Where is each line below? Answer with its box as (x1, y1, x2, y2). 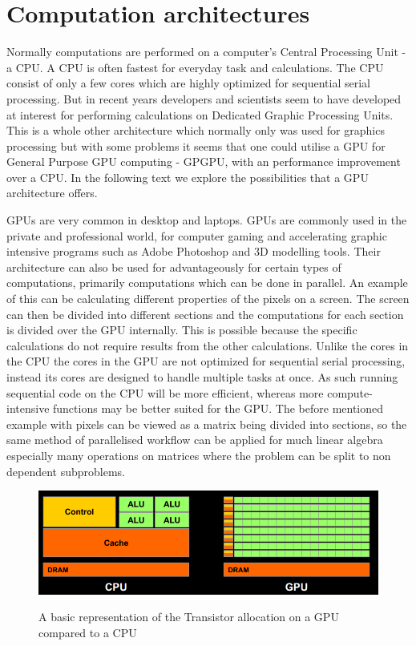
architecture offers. (6, 184, 98, 201)
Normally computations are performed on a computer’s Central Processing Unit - (6, 43, 406, 60)
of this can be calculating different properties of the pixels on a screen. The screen (6, 290, 410, 307)
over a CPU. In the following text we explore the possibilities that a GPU (6, 168, 369, 185)
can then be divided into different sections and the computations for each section (6, 305, 404, 322)
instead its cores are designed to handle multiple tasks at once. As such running (6, 369, 398, 385)
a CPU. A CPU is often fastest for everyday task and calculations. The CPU (6, 59, 384, 75)
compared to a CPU (38, 624, 137, 640)
